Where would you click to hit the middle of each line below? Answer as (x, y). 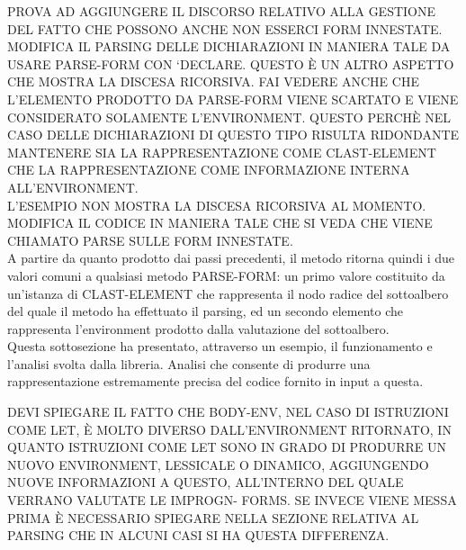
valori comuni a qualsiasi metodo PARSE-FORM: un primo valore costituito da (226, 275)
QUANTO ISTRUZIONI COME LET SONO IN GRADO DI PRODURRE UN (227, 447)
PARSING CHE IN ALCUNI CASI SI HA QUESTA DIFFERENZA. (198, 535)
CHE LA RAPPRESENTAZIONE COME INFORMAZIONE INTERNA (209, 170)
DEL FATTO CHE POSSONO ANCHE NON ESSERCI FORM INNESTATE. (225, 28)
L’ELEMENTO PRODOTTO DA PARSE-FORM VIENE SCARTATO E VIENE (233, 99)
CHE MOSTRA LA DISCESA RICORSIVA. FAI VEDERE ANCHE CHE (213, 81)
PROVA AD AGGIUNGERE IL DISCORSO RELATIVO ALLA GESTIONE (222, 11)
